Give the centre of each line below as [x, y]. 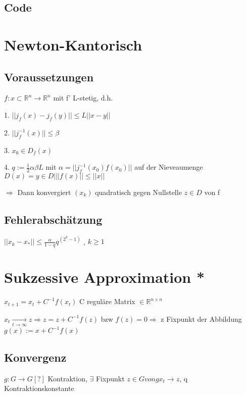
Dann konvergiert [44, 192]
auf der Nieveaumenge [169, 167]
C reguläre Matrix [107, 301]
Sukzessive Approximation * [105, 277]
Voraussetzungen [49, 77]
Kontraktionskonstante [39, 388]
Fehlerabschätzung [53, 219]
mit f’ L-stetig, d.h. [83, 98]
